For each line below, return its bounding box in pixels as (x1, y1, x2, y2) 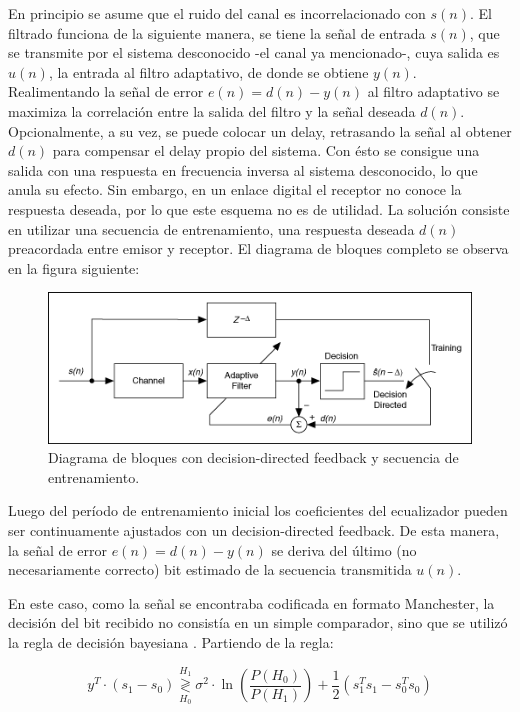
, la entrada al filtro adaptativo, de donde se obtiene (48, 61, 369, 82)
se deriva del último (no (271, 539, 417, 560)
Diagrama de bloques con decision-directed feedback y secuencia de (48, 447, 459, 468)
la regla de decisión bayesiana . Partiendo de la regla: (8, 631, 334, 652)
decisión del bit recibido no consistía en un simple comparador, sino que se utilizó (8, 612, 508, 633)
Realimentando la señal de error (8, 81, 204, 102)
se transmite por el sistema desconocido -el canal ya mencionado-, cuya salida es (8, 42, 500, 63)
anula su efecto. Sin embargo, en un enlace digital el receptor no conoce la (8, 179, 462, 200)
